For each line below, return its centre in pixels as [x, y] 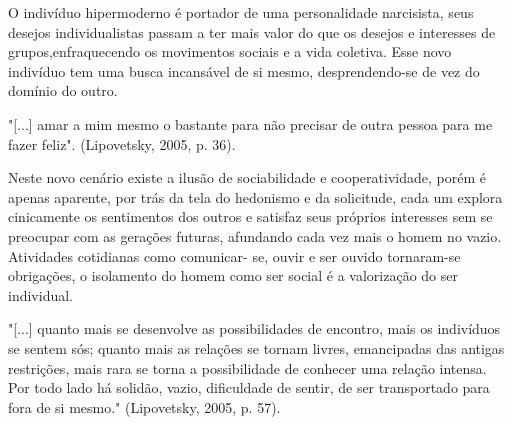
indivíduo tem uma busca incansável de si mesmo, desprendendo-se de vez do [244, 70]
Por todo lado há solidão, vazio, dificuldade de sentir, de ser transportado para [249, 387]
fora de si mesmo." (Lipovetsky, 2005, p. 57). [144, 406]
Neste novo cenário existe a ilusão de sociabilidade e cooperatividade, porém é [247, 177]
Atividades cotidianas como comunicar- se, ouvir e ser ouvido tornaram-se [234, 255]
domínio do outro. [63, 90]
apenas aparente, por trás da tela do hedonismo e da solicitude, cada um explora [255, 196]
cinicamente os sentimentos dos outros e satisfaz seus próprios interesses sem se [250, 216]
